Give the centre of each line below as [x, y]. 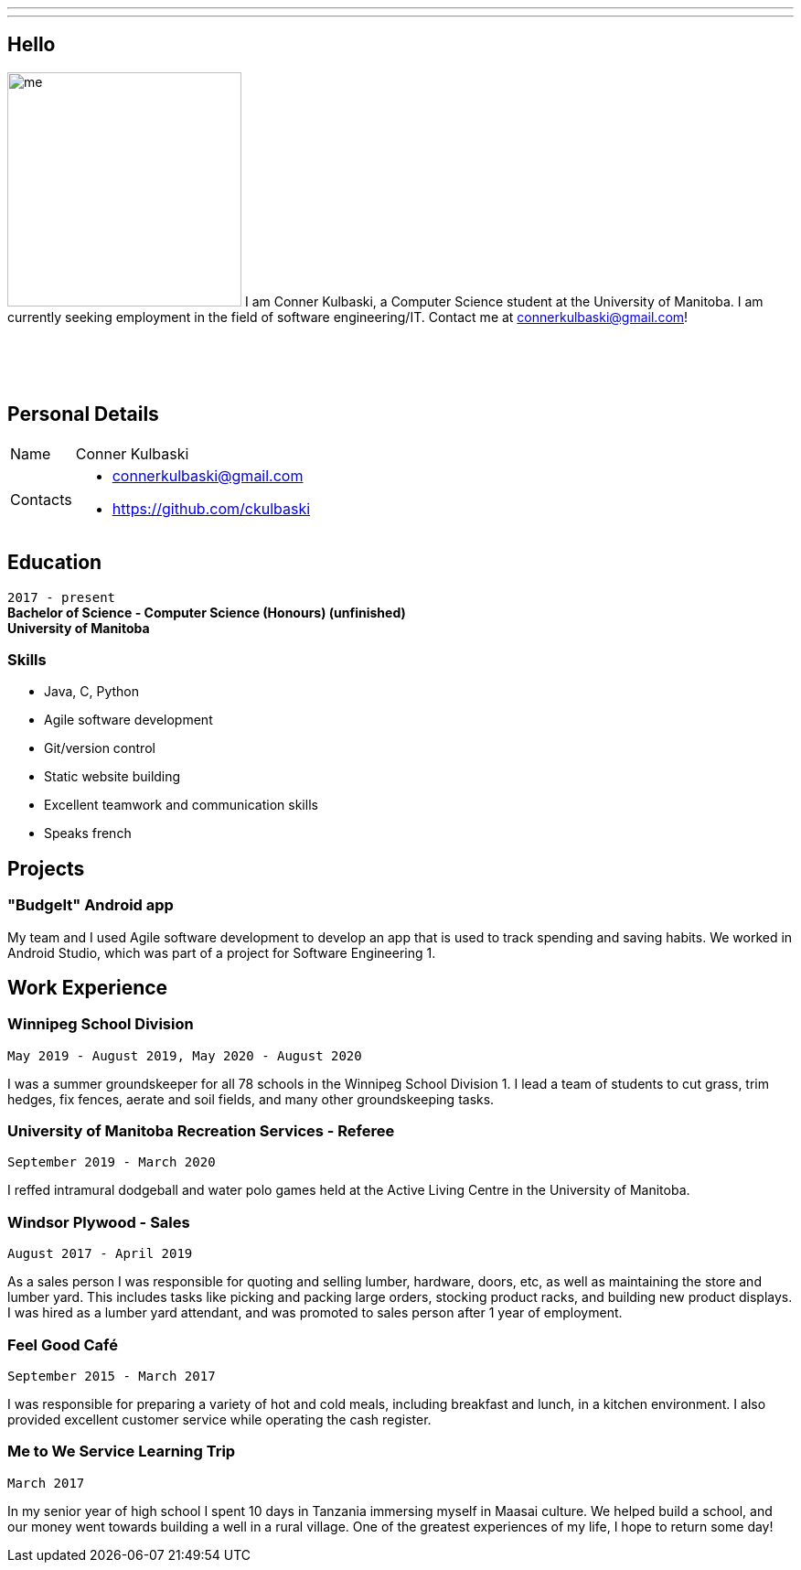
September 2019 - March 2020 [112, 1162]
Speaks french [88, 833]
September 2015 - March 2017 [112, 1376]
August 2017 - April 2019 [100, 1254]
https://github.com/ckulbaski [211, 508]
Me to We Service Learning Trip [122, 1452]
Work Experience [88, 987]
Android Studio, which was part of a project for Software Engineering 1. [222, 952]
